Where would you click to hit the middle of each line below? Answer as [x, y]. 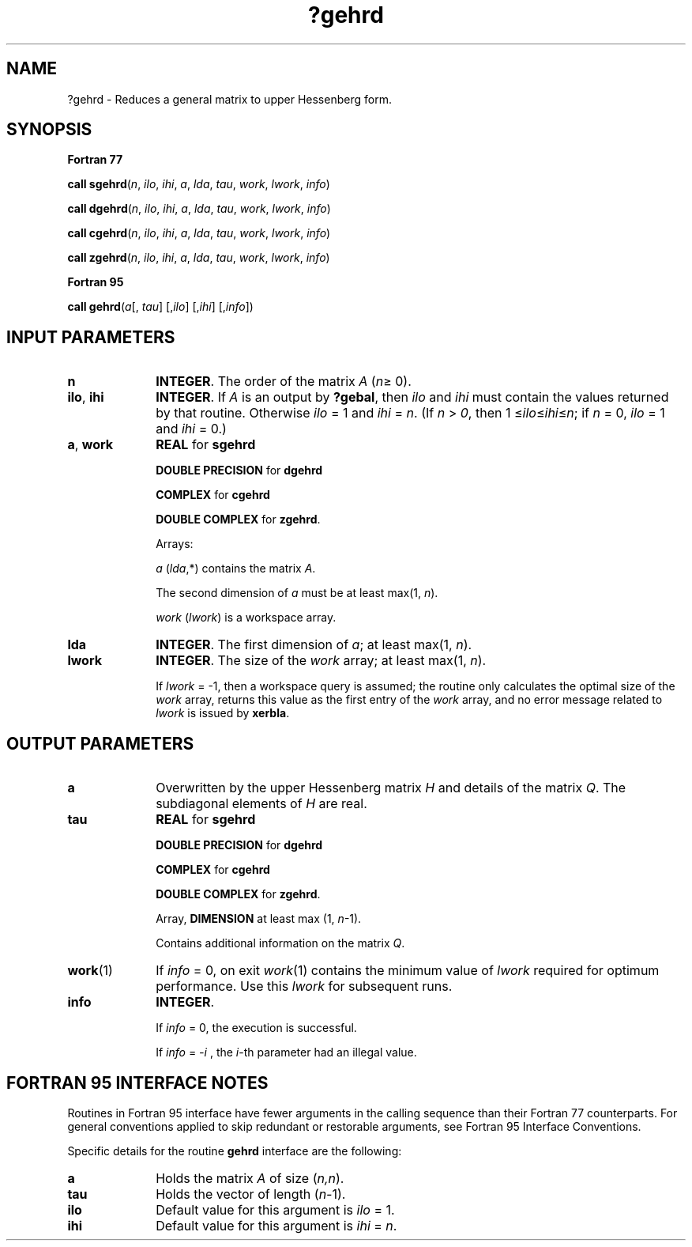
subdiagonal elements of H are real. [261, 804]
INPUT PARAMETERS [91, 337]
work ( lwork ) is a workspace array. [246, 618]
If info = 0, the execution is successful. [256, 1028]
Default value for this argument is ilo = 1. [275, 1209]
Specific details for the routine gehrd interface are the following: [235, 1151]
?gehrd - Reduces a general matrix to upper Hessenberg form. [229, 99]
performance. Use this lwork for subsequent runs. [304, 986]
